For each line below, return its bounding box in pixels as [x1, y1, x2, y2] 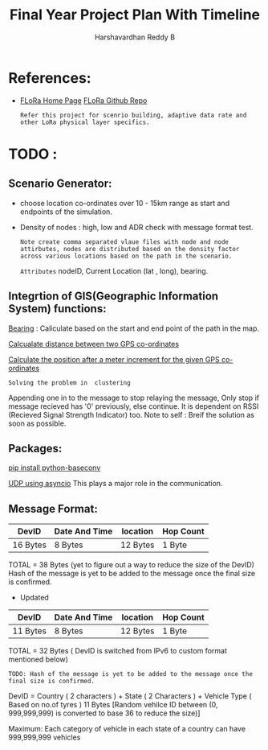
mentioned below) [8, 654, 68, 665]
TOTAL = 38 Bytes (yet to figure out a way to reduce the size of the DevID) [8, 560, 255, 570]
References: [8, 68, 91, 87]
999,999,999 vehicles [8, 732, 81, 742]
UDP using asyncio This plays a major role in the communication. [8, 479, 223, 488]
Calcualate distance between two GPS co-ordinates [8, 339, 179, 348]
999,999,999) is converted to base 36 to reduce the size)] [8, 708, 201, 718]
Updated [19, 593, 50, 603]
